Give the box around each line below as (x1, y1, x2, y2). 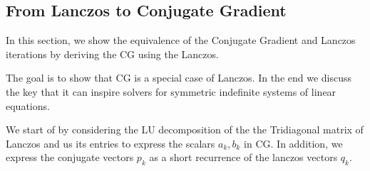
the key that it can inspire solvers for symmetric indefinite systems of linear (6, 84, 336, 99)
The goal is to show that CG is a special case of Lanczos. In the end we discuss (6, 70, 352, 85)
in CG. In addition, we (244, 136, 343, 150)
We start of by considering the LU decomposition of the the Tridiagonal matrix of (6, 122, 364, 137)
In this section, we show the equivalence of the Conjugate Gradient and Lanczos (6, 33, 356, 48)
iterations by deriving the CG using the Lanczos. (6, 46, 219, 61)
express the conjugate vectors (6, 150, 134, 165)
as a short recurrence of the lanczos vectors (149, 150, 338, 165)
